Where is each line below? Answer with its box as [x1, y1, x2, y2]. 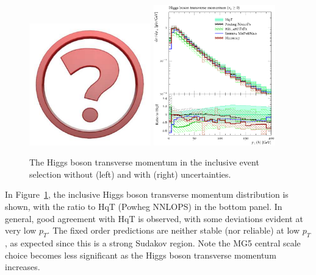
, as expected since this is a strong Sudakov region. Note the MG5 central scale [5, 236, 301, 249]
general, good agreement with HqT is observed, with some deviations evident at [5, 212, 303, 225]
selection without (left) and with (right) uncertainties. [29, 167, 231, 180]
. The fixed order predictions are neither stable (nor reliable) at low [47, 224, 300, 237]
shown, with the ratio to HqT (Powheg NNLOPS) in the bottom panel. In [5, 200, 282, 212]
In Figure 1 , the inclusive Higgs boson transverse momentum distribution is [5, 188, 289, 201]
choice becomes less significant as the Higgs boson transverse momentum [5, 248, 276, 261]
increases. [5, 260, 40, 273]
